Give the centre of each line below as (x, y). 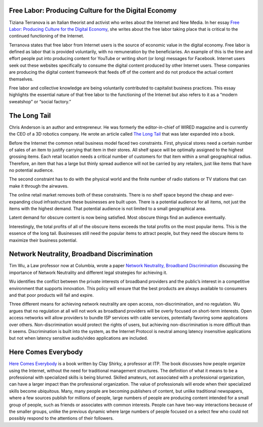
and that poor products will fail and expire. (51, 295)
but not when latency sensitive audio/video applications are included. (78, 338)
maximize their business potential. (43, 240)
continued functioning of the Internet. (47, 36)
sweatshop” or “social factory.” (40, 101)
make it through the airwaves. (39, 186)
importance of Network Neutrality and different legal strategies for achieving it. (88, 272)
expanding (20, 202)
